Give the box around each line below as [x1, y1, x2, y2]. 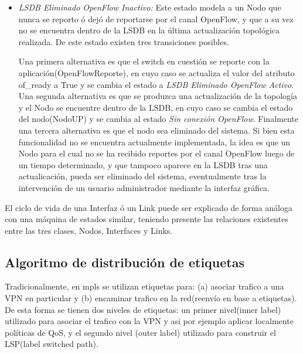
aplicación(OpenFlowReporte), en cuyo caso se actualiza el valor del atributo [18, 66, 295, 79]
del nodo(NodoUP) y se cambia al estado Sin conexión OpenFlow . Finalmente [18, 113, 298, 125]
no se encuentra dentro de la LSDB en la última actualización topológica [18, 24, 280, 36]
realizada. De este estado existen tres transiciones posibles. [18, 35, 229, 47]
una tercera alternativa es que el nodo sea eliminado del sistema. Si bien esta [18, 124, 295, 136]
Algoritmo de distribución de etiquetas [5, 253, 244, 271]
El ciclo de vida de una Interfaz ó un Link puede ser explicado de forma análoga [5, 201, 292, 213]
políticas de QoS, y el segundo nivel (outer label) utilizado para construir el [5, 326, 276, 338]
